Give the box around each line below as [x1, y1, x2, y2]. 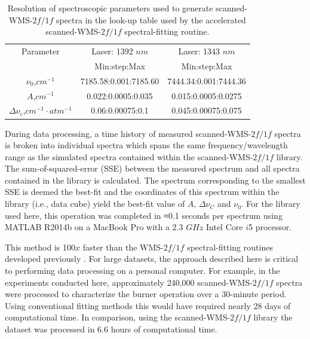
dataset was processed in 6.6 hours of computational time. [5, 323, 217, 335]
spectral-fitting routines [187, 240, 273, 253]
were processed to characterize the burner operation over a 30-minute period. [5, 288, 287, 300]
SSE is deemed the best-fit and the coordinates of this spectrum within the [5, 185, 280, 198]
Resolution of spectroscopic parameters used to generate [7, 2, 213, 14]
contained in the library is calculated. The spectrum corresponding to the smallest [5, 173, 306, 186]
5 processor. [248, 221, 292, 233]
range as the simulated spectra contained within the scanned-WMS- [5, 150, 253, 163]
